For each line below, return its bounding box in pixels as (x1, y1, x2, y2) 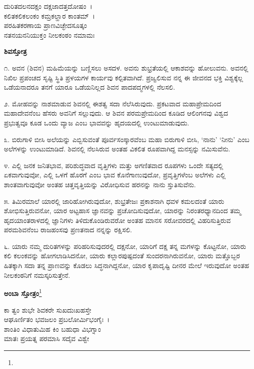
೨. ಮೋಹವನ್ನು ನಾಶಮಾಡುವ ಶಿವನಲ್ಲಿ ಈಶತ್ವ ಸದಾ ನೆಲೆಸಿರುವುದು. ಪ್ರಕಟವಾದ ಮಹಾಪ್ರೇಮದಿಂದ (4, 98, 221, 108)
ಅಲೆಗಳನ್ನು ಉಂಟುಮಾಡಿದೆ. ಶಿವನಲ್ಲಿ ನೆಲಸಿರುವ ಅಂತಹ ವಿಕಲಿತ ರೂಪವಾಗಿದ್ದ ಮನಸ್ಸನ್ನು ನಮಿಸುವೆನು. (4, 144, 231, 154)
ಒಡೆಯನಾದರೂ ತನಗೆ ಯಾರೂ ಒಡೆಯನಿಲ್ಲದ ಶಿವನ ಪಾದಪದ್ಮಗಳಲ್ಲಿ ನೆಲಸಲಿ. (4, 82, 175, 92)
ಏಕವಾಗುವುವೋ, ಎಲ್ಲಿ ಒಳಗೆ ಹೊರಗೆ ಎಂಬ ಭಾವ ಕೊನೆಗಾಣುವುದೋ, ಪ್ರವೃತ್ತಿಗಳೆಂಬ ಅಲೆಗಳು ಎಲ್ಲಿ (4, 170, 226, 180)
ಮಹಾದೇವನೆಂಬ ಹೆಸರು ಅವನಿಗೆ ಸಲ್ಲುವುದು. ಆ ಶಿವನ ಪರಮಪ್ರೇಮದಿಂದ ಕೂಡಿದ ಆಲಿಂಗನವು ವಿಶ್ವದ (4, 108, 228, 118)
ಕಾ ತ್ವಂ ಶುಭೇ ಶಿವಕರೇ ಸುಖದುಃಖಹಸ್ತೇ (4, 304, 91, 315)
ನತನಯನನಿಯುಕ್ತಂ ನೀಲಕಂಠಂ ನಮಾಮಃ (4, 29, 95, 40)
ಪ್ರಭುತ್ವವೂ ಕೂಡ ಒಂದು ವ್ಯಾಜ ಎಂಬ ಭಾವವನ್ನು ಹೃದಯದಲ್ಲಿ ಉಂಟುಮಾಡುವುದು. (4, 117, 190, 127)
